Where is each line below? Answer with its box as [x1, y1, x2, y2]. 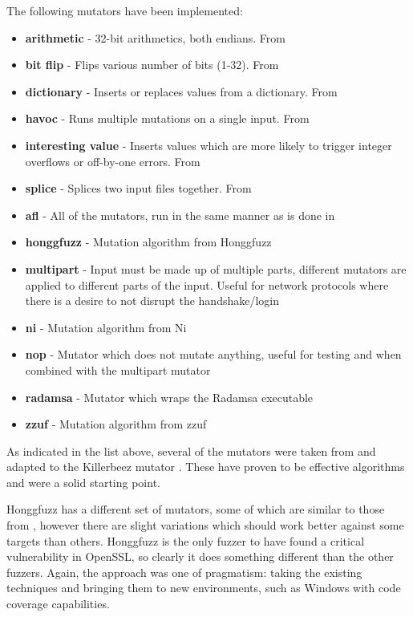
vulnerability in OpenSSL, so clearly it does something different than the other [6, 548, 394, 565]
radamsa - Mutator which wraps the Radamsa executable [25, 388, 314, 405]
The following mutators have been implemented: [6, 2, 243, 18]
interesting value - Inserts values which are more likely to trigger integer [25, 136, 392, 153]
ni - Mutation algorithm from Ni [25, 319, 187, 335]
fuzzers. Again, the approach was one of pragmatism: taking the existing [6, 563, 362, 580]
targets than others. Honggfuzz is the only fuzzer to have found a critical [6, 532, 365, 549]
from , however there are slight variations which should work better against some [6, 517, 404, 534]
